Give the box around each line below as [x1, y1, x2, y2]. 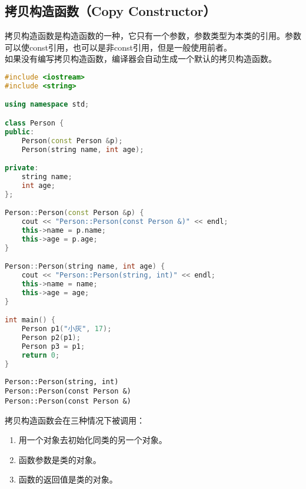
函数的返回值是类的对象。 [18, 473, 118, 485]
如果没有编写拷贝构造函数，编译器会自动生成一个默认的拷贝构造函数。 [5, 52, 277, 65]
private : [5, 164, 39, 173]
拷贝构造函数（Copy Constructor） [5, 2, 216, 20]
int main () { [5, 316, 55, 325]
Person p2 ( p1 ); [21, 333, 81, 342]
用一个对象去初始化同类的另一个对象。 [18, 434, 167, 446]
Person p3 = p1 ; [21, 342, 85, 351]
